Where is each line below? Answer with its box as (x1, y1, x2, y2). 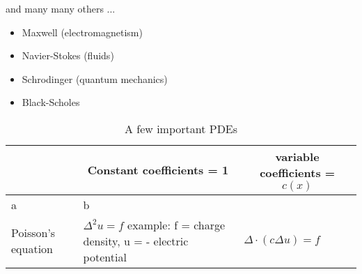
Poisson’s (11, 224, 56, 241)
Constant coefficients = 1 (87, 162, 229, 178)
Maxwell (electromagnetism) (22, 24, 143, 39)
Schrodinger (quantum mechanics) (22, 71, 168, 86)
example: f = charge (127, 216, 226, 233)
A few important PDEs (124, 120, 238, 137)
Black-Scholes (22, 95, 80, 109)
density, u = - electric (83, 232, 189, 249)
